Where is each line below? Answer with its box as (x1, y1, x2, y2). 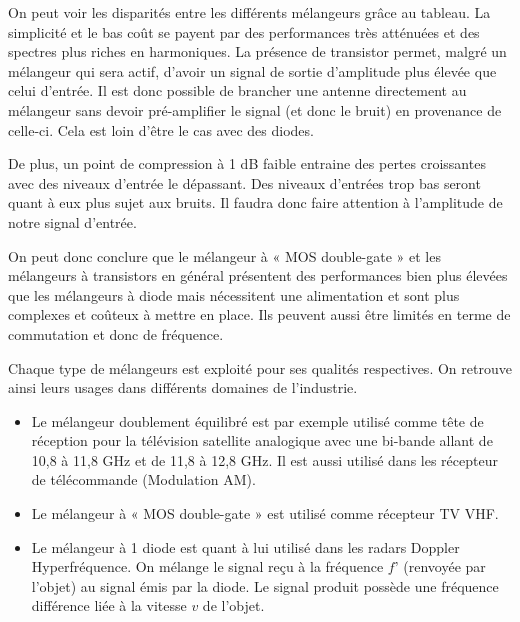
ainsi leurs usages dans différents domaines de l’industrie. (8, 377, 358, 398)
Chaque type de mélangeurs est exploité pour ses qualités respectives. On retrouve (8, 357, 512, 378)
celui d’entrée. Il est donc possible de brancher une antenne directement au (8, 80, 467, 101)
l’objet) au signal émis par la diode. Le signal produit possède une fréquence (31, 575, 499, 596)
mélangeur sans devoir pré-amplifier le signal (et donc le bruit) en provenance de (8, 99, 502, 120)
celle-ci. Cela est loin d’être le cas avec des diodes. (8, 119, 314, 140)
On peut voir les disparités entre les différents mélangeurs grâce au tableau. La (8, 2, 491, 22)
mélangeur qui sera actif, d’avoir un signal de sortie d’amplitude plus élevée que (8, 60, 497, 81)
